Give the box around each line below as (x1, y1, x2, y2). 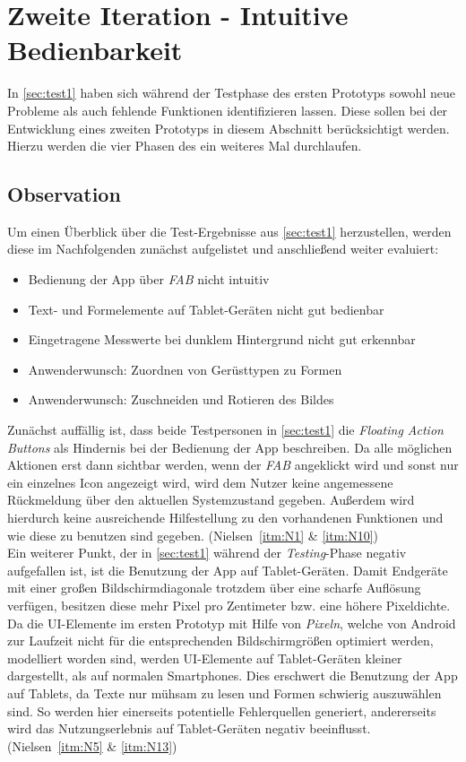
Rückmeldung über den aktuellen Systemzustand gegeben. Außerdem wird (7, 490, 415, 509)
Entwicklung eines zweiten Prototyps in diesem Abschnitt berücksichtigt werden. (7, 118, 450, 137)
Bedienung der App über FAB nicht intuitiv (28, 270, 270, 289)
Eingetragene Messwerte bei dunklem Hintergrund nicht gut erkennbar (28, 330, 416, 349)
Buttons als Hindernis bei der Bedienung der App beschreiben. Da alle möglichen (7, 437, 453, 456)
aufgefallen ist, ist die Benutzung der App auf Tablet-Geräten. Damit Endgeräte (7, 560, 448, 579)
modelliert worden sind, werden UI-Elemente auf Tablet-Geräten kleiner (7, 648, 402, 667)
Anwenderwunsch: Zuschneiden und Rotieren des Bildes (28, 390, 334, 409)
